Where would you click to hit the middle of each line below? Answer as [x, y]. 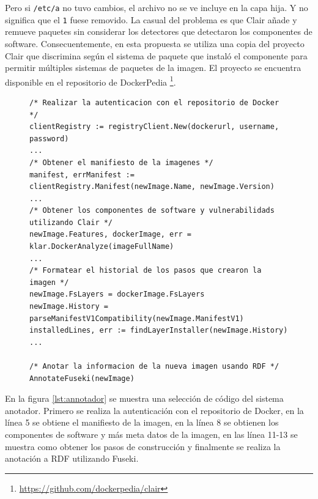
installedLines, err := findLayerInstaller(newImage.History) [159, 331]
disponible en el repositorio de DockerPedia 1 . [91, 81]
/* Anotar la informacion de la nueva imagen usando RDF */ [154, 366]
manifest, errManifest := [82, 175]
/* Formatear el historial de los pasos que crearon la [146, 271]
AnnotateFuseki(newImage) [82, 378]
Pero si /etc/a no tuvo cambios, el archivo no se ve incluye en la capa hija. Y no [157, 7]
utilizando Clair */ [71, 222]
